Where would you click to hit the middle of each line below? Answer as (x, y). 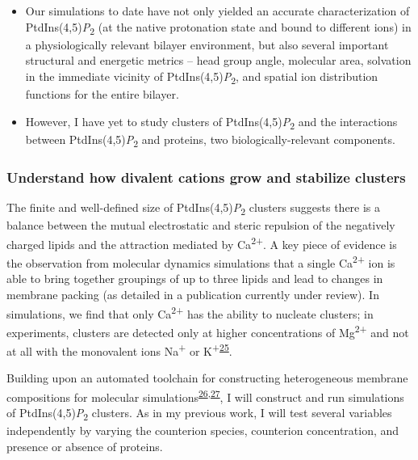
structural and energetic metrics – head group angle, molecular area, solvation (218, 60)
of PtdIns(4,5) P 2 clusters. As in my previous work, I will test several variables (199, 414)
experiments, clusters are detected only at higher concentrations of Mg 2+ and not (208, 331)
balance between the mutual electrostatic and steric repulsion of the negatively (201, 225)
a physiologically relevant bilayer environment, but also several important (207, 44)
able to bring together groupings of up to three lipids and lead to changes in (195, 279)
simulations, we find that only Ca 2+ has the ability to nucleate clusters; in (190, 312)
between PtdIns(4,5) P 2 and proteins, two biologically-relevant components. (210, 140)
